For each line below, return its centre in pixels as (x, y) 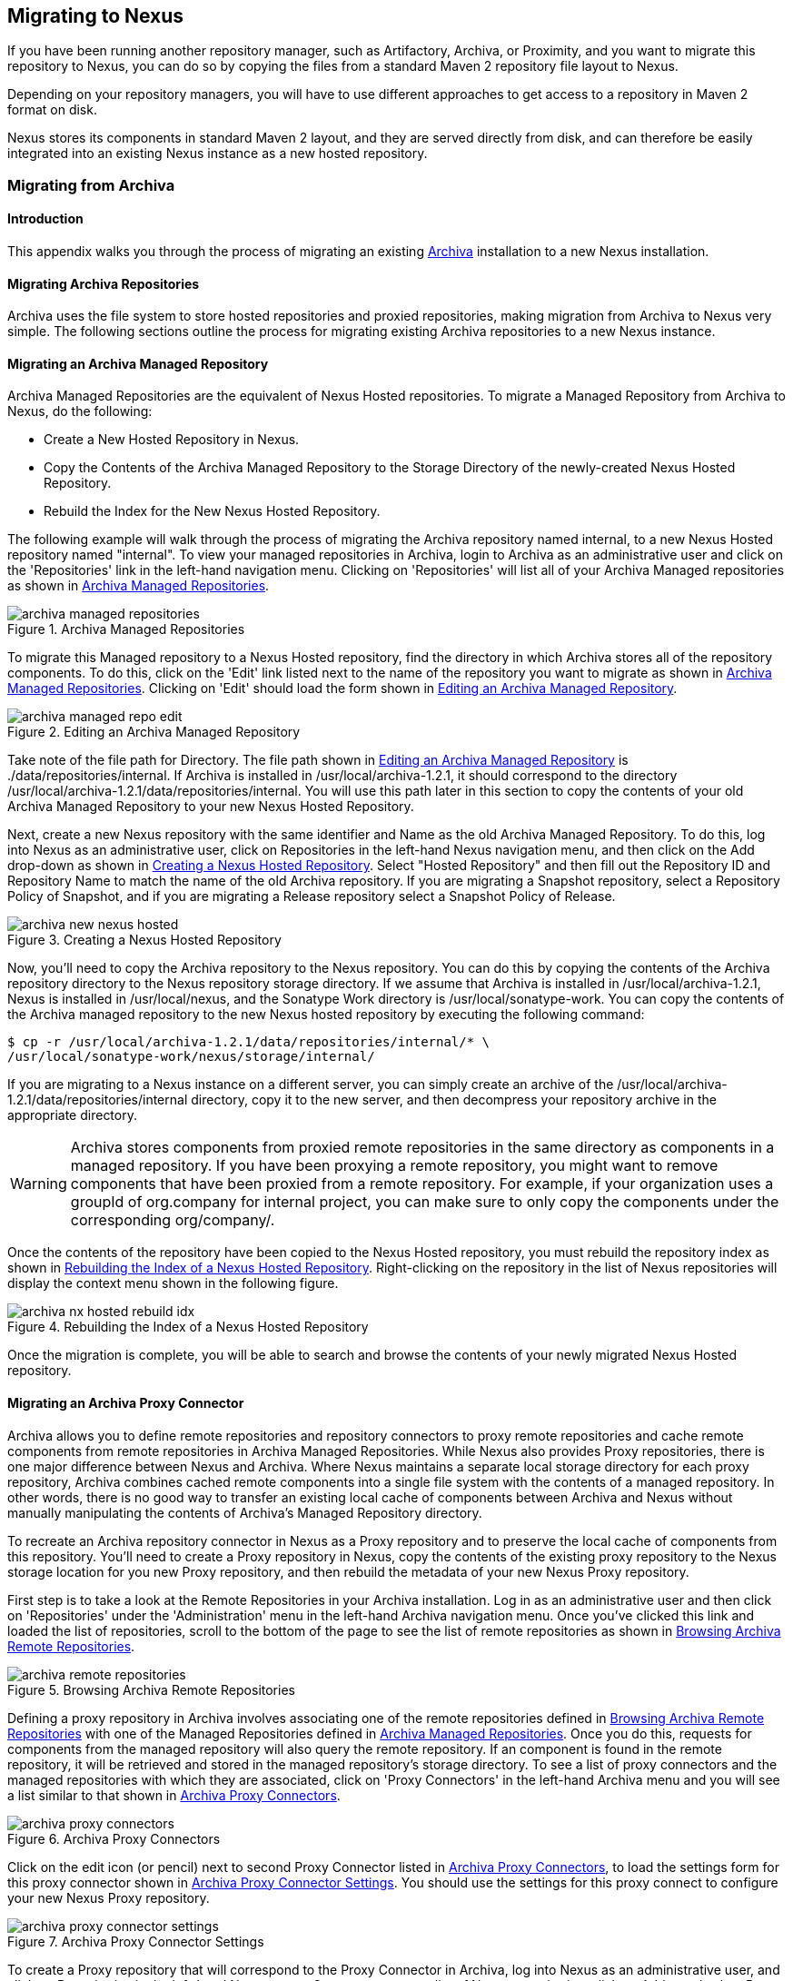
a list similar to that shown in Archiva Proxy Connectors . (174, 1795)
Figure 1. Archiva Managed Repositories (126, 629)
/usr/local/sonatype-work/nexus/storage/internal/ (191, 1057)
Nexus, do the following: (80, 411)
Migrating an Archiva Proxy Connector (126, 1403)
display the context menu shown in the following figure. (173, 1283)
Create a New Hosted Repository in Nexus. (172, 440)
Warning (39, 1184)
